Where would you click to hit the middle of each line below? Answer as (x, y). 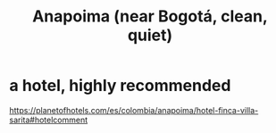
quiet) (150, 35)
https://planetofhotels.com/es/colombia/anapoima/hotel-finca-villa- (134, 110)
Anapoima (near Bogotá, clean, (150, 17)
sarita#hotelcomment (49, 120)
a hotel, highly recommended (120, 86)
